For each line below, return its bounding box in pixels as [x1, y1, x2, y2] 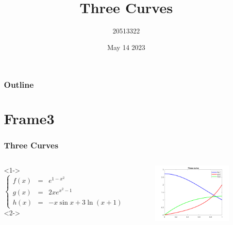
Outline [4, 79, 34, 91]
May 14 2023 [107, 42, 146, 52]
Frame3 [4, 109, 55, 129]
